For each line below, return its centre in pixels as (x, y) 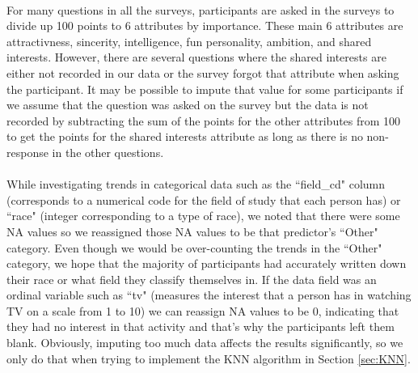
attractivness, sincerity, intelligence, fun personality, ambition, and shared (189, 41)
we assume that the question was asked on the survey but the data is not (188, 105)
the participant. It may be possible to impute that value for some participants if (205, 89)
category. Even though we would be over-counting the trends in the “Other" (194, 247)
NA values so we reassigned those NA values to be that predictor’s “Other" (192, 231)
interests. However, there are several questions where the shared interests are (196, 57)
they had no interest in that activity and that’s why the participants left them (201, 326)
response (27, 152)
